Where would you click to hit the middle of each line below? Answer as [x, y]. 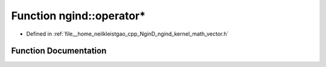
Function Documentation [59, 51]
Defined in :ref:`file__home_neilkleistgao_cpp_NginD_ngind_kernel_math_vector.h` [127, 34]
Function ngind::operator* [78, 16]
